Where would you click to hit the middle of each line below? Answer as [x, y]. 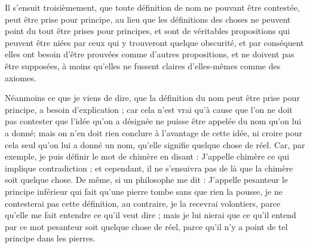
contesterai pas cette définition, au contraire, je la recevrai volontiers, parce [143, 203]
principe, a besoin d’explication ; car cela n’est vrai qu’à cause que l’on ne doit [149, 109]
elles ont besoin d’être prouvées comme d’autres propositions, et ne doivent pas [150, 54]
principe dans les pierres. [50, 238]
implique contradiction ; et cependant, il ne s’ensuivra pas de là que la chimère [149, 168]
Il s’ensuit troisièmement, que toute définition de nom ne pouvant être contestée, [152, 7]
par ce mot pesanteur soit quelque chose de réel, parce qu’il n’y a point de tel [146, 226]
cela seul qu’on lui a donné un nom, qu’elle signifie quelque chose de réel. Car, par [155, 144]
